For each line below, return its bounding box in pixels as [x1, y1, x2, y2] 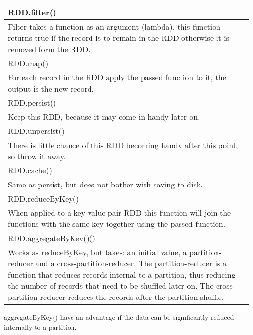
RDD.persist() [8, 97, 56, 108]
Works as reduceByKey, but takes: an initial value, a [8, 246, 187, 258]
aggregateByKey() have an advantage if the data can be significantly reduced [4, 312, 234, 322]
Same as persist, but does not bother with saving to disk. [8, 179, 203, 190]
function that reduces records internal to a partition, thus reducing [8, 269, 235, 280]
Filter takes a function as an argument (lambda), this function [8, 21, 221, 32]
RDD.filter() [8, 6, 56, 18]
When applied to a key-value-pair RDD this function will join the [8, 207, 231, 218]
